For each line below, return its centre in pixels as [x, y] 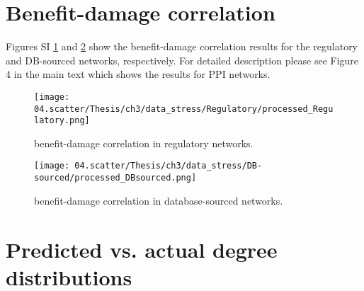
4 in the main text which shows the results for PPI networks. [138, 74]
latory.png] [62, 121]
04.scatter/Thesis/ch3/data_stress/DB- [169, 166]
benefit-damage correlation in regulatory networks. [144, 143]
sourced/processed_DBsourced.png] [115, 178]
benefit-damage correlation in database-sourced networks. [159, 200]
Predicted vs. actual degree [142, 249]
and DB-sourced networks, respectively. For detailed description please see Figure [182, 60]
